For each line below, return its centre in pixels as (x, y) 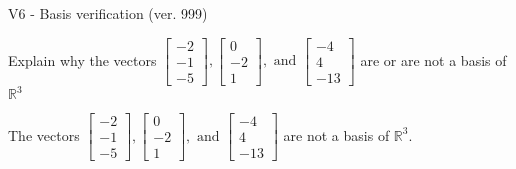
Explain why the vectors (82, 59)
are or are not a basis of (433, 59)
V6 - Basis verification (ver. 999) (108, 13)
